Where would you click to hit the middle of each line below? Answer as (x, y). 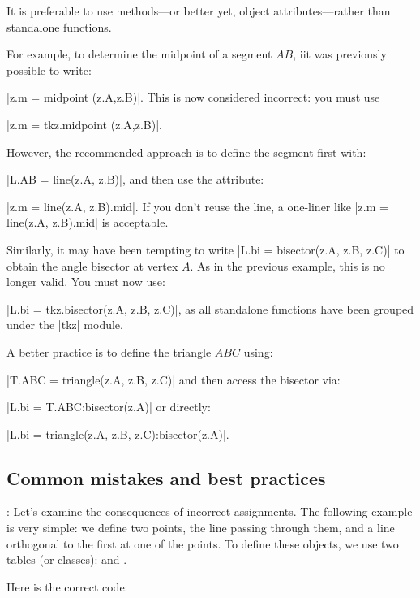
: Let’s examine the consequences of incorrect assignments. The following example (210, 511)
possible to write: (49, 69)
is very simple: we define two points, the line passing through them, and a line (201, 528)
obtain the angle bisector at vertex (92, 265)
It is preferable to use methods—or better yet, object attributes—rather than (199, 11)
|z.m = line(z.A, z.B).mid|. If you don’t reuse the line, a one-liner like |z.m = (197, 206)
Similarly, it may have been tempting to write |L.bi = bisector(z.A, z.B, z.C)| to (206, 249)
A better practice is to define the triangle (109, 351)
